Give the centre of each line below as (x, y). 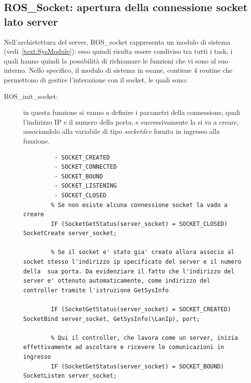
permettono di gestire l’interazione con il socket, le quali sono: (96, 79)
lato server (31, 21)
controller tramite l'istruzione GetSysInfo (96, 290)
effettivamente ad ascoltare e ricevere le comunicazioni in (124, 347)
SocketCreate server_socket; (70, 233)
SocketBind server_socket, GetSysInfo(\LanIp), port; (112, 319)
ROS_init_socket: (31, 96)
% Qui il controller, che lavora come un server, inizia (144, 338)
